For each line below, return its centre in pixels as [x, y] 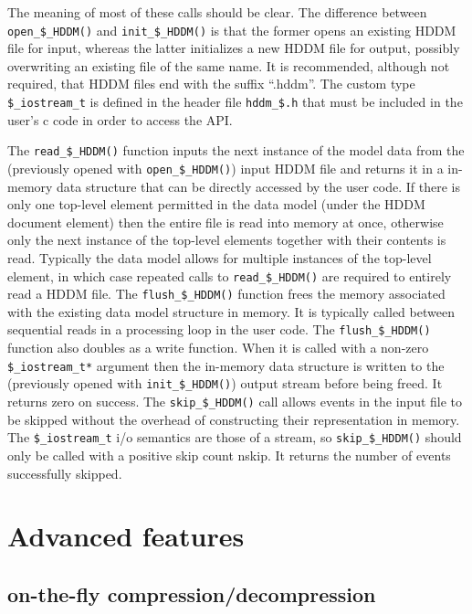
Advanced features [126, 536]
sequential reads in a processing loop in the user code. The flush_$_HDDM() [219, 329]
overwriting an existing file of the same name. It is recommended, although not [229, 65]
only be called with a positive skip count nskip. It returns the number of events [229, 455]
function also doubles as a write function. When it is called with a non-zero [218, 348]
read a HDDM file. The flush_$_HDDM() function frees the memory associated [226, 294]
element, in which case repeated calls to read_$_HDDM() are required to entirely [230, 275]
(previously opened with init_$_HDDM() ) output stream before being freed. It [225, 383]
